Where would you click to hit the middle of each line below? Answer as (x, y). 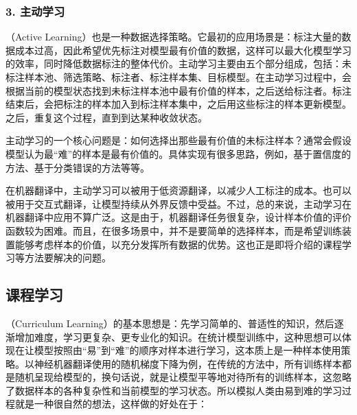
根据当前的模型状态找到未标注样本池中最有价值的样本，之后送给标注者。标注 (178, 90)
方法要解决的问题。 (68, 258)
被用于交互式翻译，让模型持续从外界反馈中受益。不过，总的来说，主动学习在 (178, 203)
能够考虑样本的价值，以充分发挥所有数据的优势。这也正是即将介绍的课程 (178, 244)
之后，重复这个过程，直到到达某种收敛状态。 (106, 117)
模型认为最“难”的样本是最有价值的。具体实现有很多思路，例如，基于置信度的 (178, 153)
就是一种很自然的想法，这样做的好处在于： (111, 404)
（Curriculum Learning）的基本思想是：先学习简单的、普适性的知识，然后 (170, 323)
